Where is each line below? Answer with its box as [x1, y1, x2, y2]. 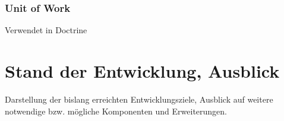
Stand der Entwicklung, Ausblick [5, 59, 280, 82]
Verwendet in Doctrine [5, 24, 87, 36]
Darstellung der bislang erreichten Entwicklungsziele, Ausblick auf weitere [5, 93, 273, 105]
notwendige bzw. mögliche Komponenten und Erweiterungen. [5, 104, 228, 117]
